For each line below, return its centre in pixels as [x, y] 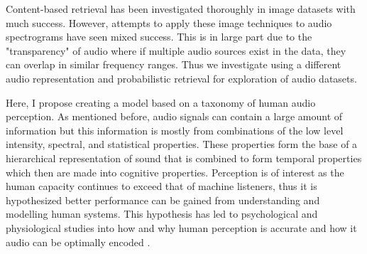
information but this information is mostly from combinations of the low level [175, 130]
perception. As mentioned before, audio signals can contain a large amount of [174, 116]
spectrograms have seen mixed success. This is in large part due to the [159, 37]
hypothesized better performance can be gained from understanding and [163, 200]
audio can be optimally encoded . [78, 242]
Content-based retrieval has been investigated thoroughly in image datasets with [181, 9]
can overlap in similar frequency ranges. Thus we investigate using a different [174, 64]
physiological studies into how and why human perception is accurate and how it [181, 227]
